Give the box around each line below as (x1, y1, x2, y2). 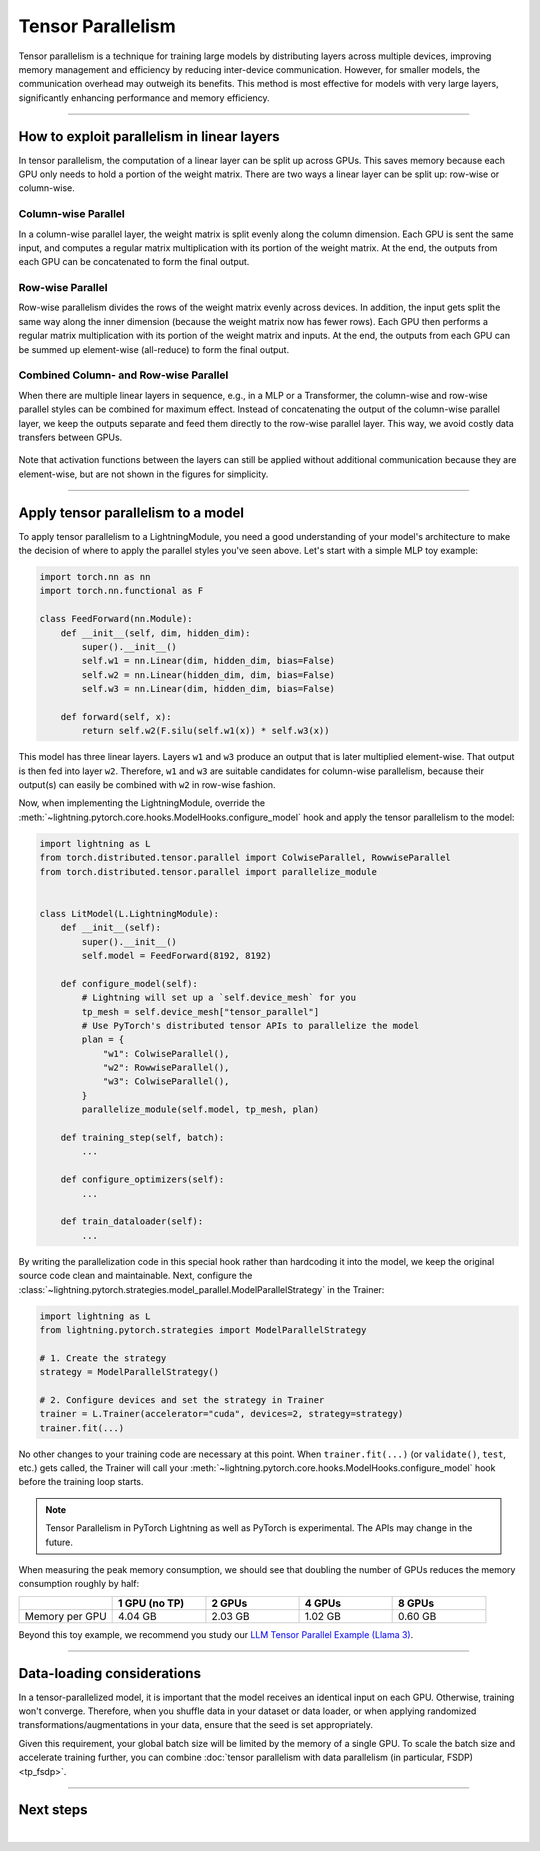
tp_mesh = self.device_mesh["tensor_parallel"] (81, 1006, 320, 1017)
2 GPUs (211, 1596, 248, 1610)
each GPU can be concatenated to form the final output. (18, 256, 250, 268)
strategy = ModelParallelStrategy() (39, 1366, 220, 1378)
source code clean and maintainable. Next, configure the (18, 1270, 253, 1282)
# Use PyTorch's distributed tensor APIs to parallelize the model (81, 1020, 420, 1031)
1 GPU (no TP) (118, 1596, 185, 1610)
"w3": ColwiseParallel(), (102, 1076, 230, 1087)
